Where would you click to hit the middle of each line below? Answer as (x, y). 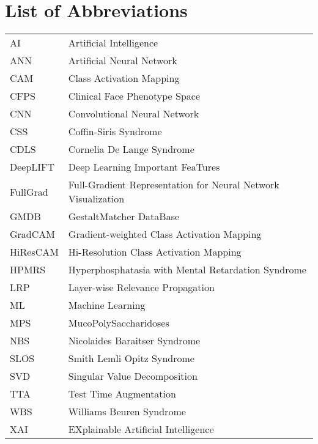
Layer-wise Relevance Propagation (141, 287)
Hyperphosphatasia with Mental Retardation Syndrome (187, 270)
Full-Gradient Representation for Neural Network (174, 185)
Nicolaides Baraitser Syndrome (134, 341)
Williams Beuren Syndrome (127, 412)
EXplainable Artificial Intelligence (141, 429)
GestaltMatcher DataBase (124, 216)
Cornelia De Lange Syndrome (131, 149)
